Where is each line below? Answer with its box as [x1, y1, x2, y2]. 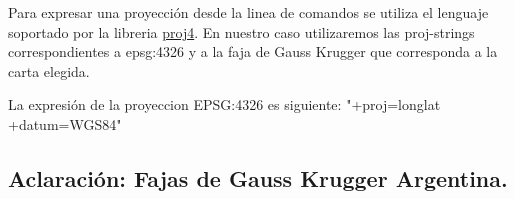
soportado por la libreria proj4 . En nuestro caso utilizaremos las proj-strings [8, 21, 475, 42]
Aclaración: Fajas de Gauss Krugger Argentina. [8, 162, 508, 193]
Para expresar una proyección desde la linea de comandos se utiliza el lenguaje [8, 2, 489, 22]
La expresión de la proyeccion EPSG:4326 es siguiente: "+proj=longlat [8, 94, 441, 115]
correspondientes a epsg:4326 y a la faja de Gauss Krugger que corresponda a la [8, 41, 498, 62]
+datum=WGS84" [8, 113, 122, 134]
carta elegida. [8, 60, 90, 81]
